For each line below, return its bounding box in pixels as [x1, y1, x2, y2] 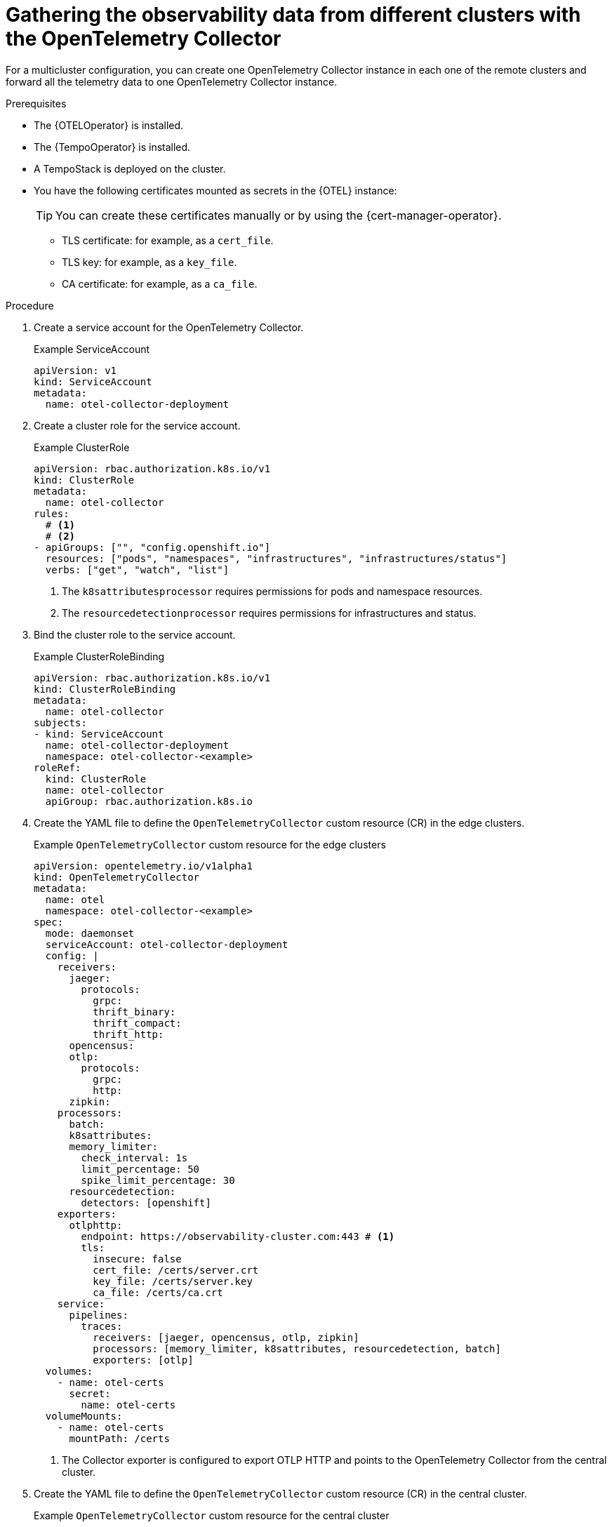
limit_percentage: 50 [81, 1163, 200, 1175]
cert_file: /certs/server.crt [93, 1264, 259, 1276]
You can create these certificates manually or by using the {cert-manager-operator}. [55, 208, 502, 222]
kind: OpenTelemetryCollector [34, 871, 200, 883]
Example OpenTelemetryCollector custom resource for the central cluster [34, 1509, 390, 1521]
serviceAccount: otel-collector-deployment [45, 938, 288, 950]
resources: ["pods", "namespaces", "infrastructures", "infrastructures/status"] [45, 552, 507, 564]
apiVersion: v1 [34, 364, 117, 376]
